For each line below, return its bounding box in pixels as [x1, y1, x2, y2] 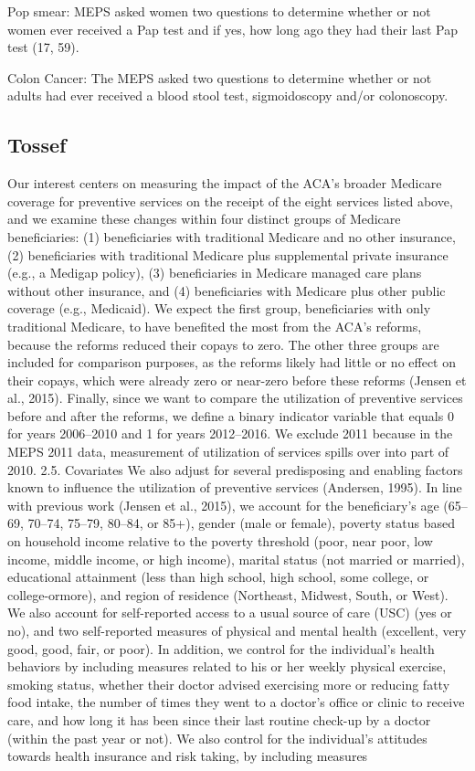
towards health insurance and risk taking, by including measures [7, 746, 368, 766]
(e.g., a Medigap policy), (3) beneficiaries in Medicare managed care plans [7, 263, 422, 282]
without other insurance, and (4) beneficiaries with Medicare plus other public [7, 280, 446, 300]
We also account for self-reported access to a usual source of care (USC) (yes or [7, 603, 452, 622]
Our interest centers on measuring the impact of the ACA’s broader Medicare [7, 174, 442, 193]
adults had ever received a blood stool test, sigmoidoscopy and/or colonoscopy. [7, 86, 449, 105]
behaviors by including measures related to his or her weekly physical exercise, [7, 657, 447, 676]
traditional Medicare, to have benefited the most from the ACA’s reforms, [7, 316, 422, 335]
